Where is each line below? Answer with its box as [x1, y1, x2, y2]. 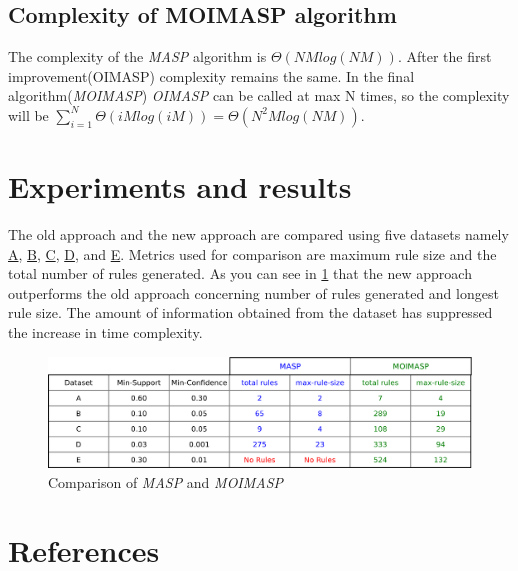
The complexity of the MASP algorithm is [8, 46, 267, 67]
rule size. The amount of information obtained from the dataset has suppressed [8, 302, 493, 323]
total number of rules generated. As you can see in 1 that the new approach [8, 263, 472, 284]
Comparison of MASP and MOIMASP [48, 471, 284, 492]
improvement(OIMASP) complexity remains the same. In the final [8, 65, 415, 86]
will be [8, 104, 49, 125]
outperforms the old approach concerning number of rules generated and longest [8, 282, 499, 303]
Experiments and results [8, 166, 352, 207]
